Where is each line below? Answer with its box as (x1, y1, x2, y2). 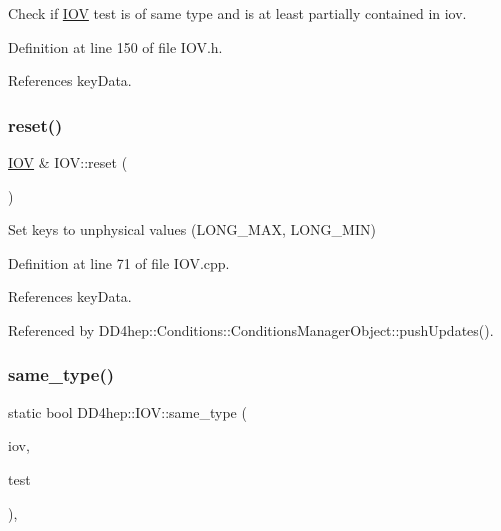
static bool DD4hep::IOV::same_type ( (8, 401, 247, 422)
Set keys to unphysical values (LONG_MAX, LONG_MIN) (8, 219, 376, 240)
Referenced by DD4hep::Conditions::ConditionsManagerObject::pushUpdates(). (8, 319, 494, 340)
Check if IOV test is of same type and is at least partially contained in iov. (8, 3, 467, 23)
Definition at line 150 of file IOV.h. (8, 36, 223, 57)
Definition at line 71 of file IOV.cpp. (8, 252, 230, 273)
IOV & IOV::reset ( (8, 152, 128, 172)
